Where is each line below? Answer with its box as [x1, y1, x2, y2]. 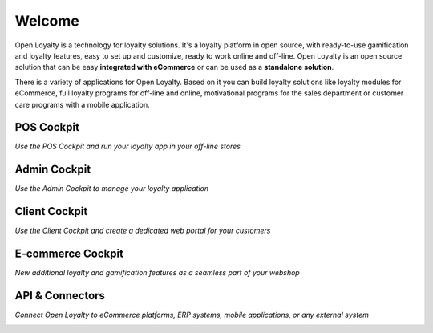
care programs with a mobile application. [14, 99, 150, 109]
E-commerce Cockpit [14, 247, 124, 261]
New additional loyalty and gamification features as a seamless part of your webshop [14, 268, 300, 278]
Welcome [14, 12, 79, 30]
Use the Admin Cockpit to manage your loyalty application [14, 184, 208, 193]
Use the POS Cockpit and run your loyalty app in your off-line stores [14, 141, 241, 152]
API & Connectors [14, 289, 106, 303]
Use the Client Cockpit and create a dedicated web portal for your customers [14, 225, 271, 236]
